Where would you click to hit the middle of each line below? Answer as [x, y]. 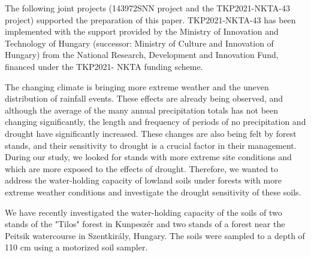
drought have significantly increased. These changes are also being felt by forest [151, 133]
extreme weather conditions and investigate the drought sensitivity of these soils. [153, 192]
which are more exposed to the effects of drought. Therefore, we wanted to [142, 168]
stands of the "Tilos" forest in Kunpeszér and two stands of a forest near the [145, 224]
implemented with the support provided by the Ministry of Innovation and [142, 31]
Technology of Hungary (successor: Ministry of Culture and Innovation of [139, 43]
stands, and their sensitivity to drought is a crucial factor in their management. [151, 145]
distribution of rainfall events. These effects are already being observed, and [144, 98]
